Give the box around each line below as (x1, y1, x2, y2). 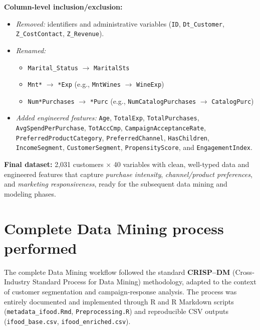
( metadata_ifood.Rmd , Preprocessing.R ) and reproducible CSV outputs (4, 306, 229, 316)
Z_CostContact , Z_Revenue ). (16, 28, 104, 39)
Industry (4, 276, 31, 287)
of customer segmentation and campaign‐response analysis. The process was (4, 286, 237, 296)
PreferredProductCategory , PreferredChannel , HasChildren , (16, 132, 209, 142)
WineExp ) (136, 79, 164, 89)
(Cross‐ (232, 266, 254, 277)
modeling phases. (4, 188, 56, 199)
